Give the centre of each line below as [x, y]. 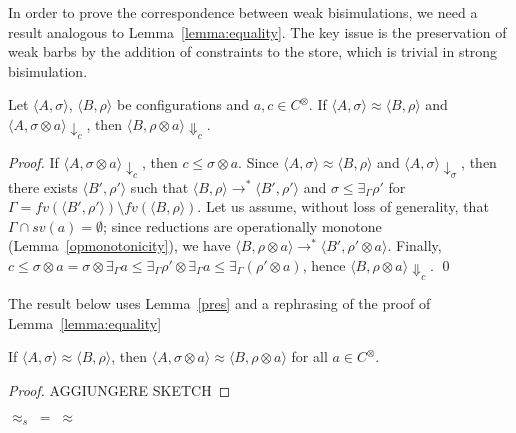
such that [159, 186]
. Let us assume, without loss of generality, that [343, 206]
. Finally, [414, 245]
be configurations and [182, 104]
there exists [43, 186]
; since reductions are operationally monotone [242, 225]
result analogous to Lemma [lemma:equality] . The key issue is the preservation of [257, 31]
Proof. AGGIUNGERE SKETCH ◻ [119, 390]
